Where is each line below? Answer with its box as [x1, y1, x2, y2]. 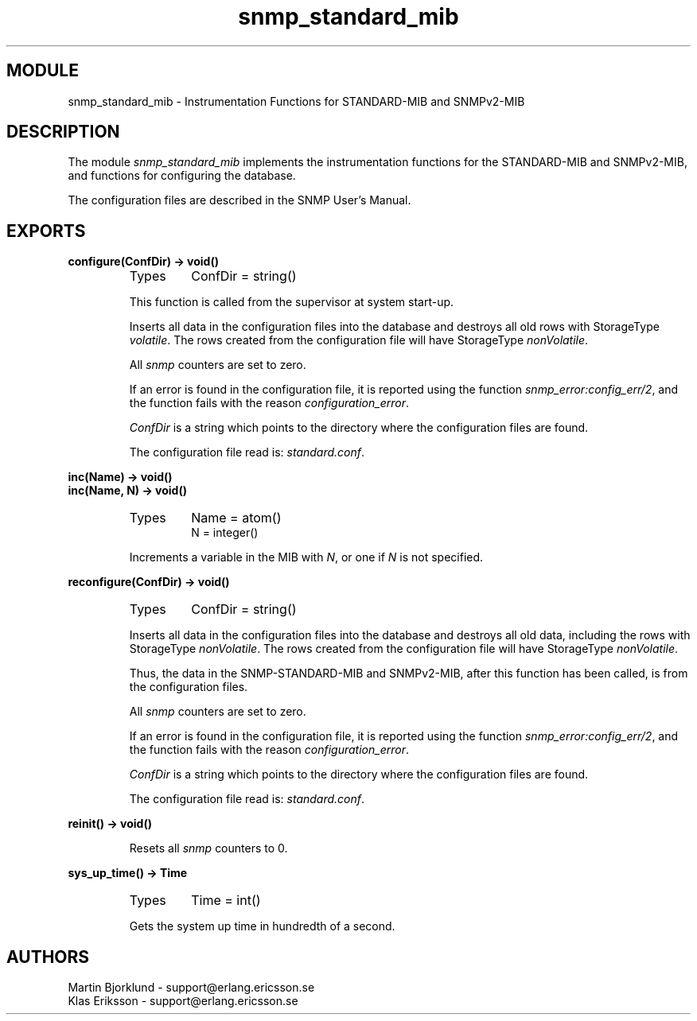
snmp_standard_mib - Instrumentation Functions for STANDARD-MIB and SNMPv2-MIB [68, 94, 525, 108]
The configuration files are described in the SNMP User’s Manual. [68, 193, 411, 208]
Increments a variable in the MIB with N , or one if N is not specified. [129, 550, 484, 565]
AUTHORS [6, 946, 90, 967]
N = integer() [191, 526, 259, 540]
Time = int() [191, 892, 261, 909]
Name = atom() [191, 510, 282, 526]
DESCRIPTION [6, 122, 120, 142]
